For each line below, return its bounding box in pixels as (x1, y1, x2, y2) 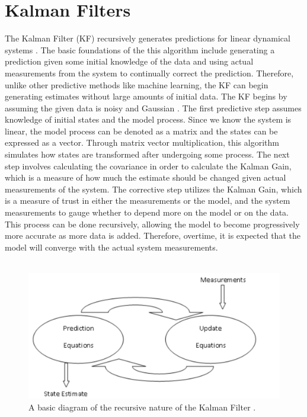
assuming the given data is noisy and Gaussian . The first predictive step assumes (5, 101, 302, 114)
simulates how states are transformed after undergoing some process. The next (5, 148, 290, 161)
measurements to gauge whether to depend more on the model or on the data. (5, 206, 289, 219)
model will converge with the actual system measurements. (5, 240, 218, 253)
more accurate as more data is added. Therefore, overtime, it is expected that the (5, 229, 300, 242)
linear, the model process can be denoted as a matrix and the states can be (5, 124, 278, 137)
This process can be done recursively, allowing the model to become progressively (5, 217, 300, 230)
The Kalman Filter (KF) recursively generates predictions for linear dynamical (5, 32, 290, 44)
